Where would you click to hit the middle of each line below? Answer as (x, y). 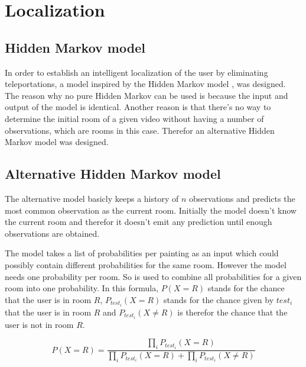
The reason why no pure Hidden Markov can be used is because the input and (147, 95)
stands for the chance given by (219, 299)
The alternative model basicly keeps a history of (92, 198)
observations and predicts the (242, 198)
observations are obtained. (52, 233)
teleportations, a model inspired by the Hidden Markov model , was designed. (145, 84)
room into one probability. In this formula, (82, 288)
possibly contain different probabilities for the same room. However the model (146, 264)
